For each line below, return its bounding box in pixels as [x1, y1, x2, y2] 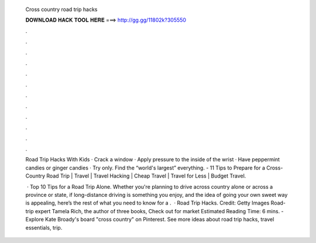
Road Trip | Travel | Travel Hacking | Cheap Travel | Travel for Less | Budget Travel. [46, 172, 246, 179]
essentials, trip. [25, 224, 63, 231]
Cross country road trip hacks [25, 6, 98, 13]
